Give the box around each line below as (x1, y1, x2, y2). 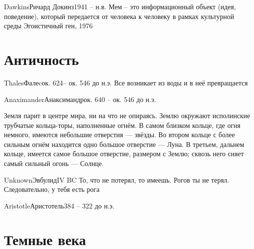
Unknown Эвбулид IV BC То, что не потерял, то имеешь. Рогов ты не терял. (4, 174, 230, 185)
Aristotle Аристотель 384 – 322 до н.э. (4, 200, 115, 210)
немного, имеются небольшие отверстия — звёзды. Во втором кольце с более (4, 129, 235, 140)
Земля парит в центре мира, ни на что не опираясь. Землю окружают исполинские (4, 110, 250, 121)
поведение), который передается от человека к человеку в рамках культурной (4, 11, 234, 21)
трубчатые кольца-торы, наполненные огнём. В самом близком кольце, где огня (4, 120, 241, 130)
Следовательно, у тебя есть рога (4, 184, 100, 194)
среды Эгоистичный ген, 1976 (4, 21, 93, 31)
